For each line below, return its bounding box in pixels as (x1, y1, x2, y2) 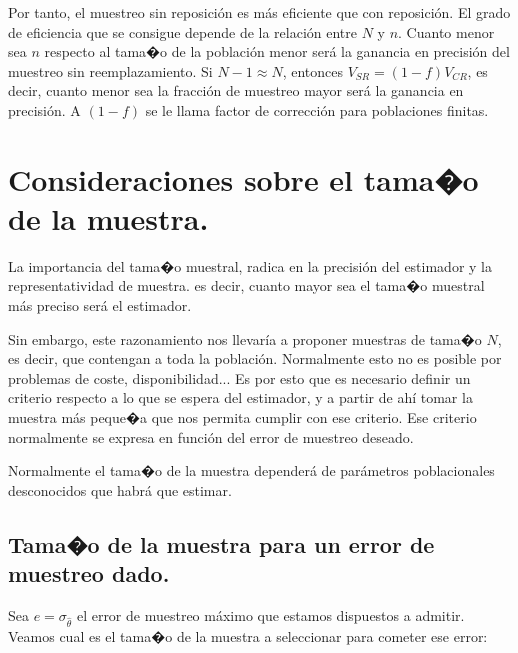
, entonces (282, 60, 343, 81)
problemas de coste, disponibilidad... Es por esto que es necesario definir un (8, 367, 471, 388)
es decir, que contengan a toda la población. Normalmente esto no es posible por (8, 348, 502, 369)
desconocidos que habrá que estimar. (8, 479, 232, 500)
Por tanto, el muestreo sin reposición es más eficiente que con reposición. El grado (8, 2, 511, 22)
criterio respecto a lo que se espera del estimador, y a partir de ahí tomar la (8, 387, 473, 408)
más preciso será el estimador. (8, 295, 192, 316)
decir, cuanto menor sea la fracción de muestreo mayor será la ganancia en (8, 80, 464, 101)
